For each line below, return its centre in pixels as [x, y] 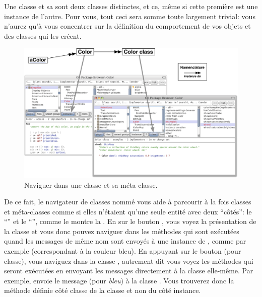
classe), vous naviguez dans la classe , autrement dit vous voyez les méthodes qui [129, 261]
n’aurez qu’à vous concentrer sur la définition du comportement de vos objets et [127, 26]
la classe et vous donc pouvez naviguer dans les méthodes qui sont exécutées [122, 231]
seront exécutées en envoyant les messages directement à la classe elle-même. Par [129, 271]
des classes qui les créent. [43, 35]
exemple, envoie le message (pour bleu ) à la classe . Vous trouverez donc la [119, 280]
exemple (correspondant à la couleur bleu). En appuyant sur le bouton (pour [123, 251]
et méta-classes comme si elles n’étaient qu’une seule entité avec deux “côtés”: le [128, 211]
